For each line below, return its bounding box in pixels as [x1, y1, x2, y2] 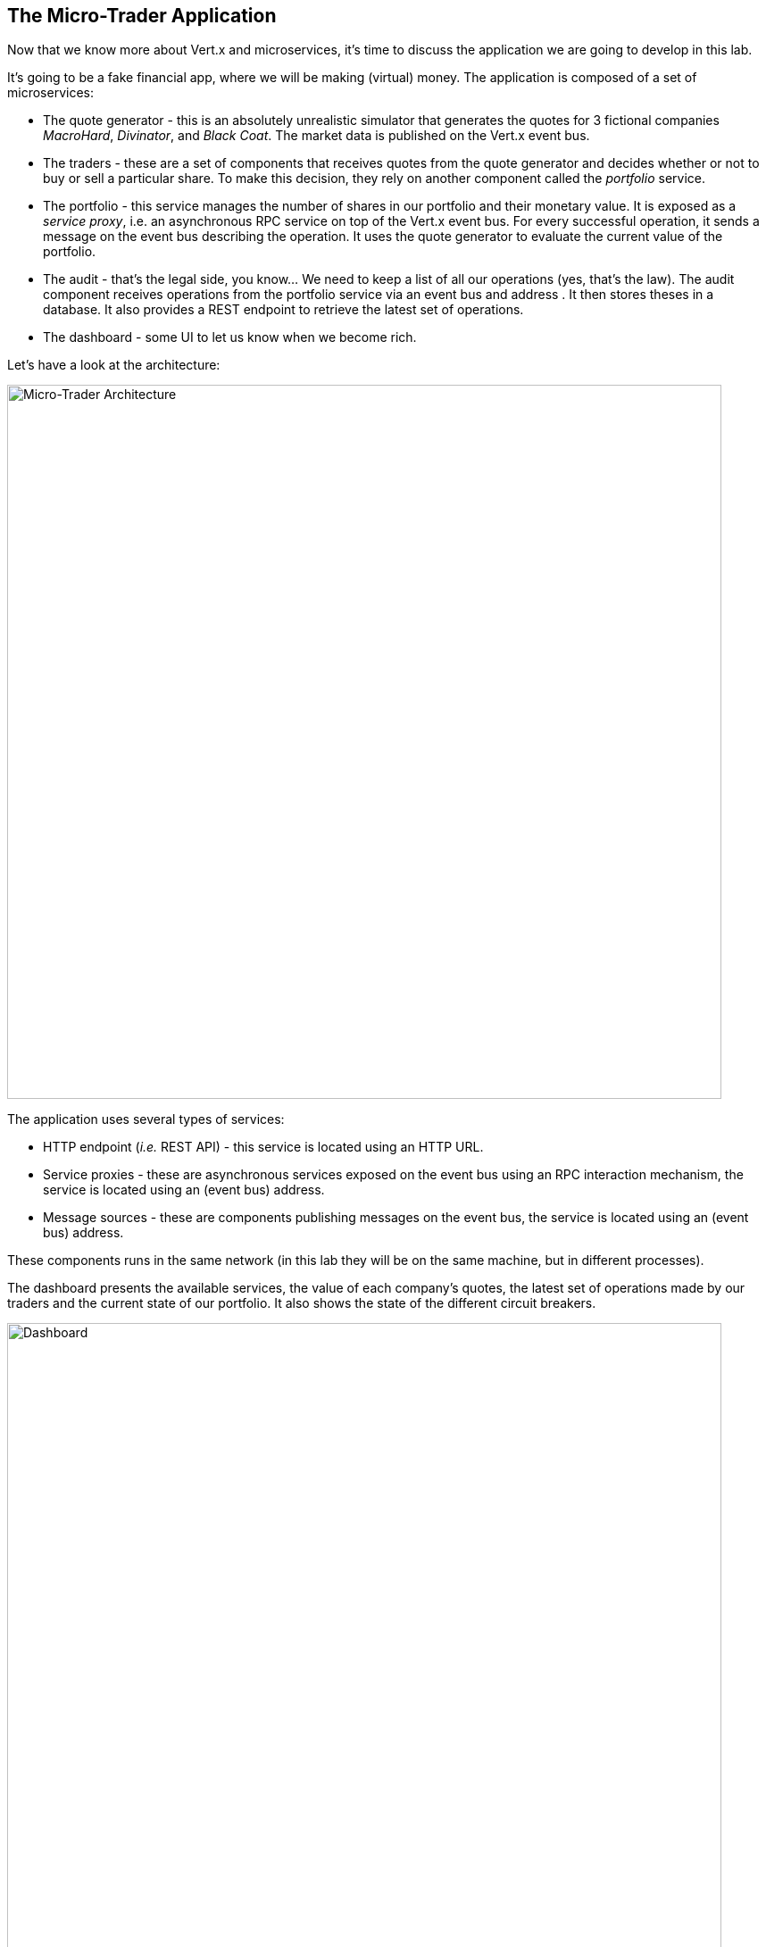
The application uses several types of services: [7, 1111, 285, 1127]
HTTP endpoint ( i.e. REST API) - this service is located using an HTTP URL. [43, 1139, 484, 1155]
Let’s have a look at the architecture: [7, 357, 221, 373]
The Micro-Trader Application [7, 4, 277, 27]
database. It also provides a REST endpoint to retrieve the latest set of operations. [43, 302, 524, 318]
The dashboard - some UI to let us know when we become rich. [43, 329, 417, 345]
